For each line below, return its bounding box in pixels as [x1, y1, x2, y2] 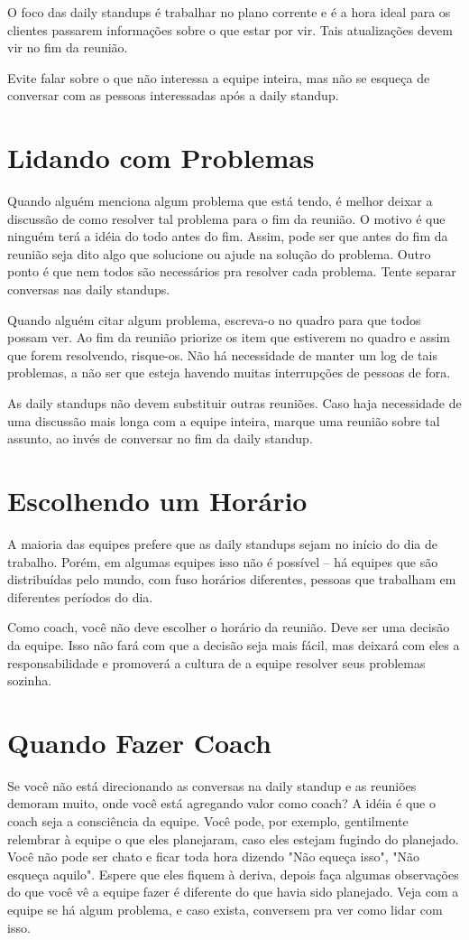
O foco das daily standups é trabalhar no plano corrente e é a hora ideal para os [7, 3, 451, 21]
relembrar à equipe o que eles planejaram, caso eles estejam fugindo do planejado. [7, 829, 459, 848]
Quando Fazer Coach [7, 723, 271, 760]
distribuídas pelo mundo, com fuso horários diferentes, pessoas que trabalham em [7, 570, 456, 589]
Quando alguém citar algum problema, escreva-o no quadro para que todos [7, 310, 421, 329]
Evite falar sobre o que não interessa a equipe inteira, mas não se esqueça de [7, 68, 430, 87]
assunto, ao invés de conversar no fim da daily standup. [7, 429, 313, 448]
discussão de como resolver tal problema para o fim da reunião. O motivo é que [7, 209, 446, 228]
